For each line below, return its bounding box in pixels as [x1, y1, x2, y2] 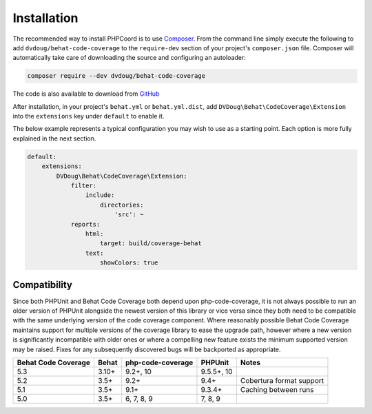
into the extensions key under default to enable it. [12, 112, 165, 121]
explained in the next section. [12, 134, 96, 143]
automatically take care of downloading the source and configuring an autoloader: [12, 54, 246, 62]
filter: [70, 182, 96, 189]
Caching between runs [240, 384, 314, 394]
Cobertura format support [240, 375, 324, 385]
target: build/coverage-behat [100, 240, 203, 247]
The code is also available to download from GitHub [12, 90, 160, 98]
